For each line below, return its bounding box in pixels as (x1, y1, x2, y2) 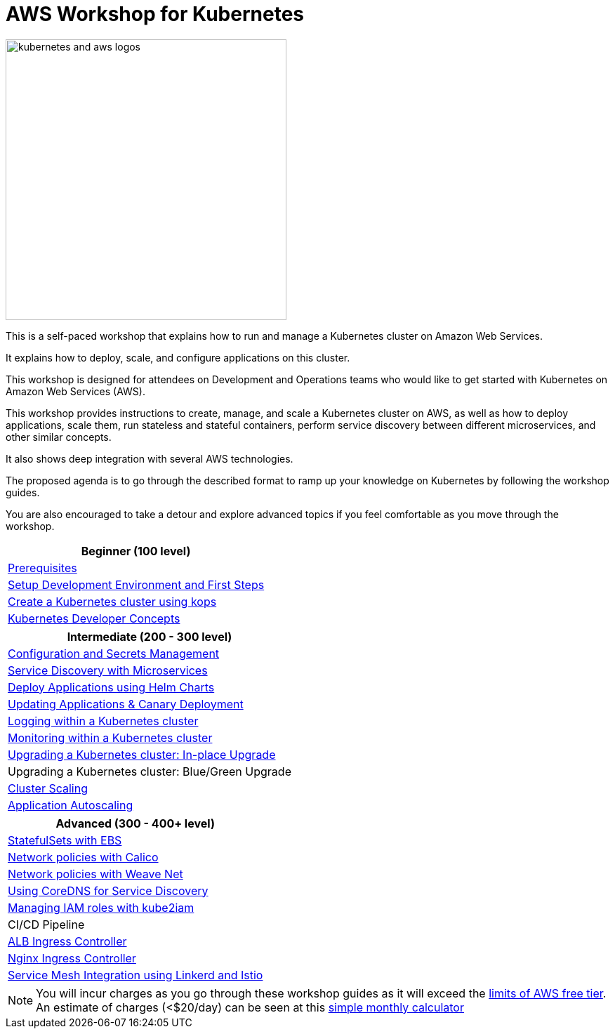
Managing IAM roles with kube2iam (8, 900, 194, 915)
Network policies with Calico (8, 849, 159, 864)
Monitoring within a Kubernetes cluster (8, 730, 213, 745)
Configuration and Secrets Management (8, 646, 220, 661)
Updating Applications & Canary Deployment (8, 696, 244, 711)
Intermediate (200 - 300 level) (67, 629, 232, 644)
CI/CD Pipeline (8, 917, 85, 932)
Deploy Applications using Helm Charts (8, 680, 215, 694)
